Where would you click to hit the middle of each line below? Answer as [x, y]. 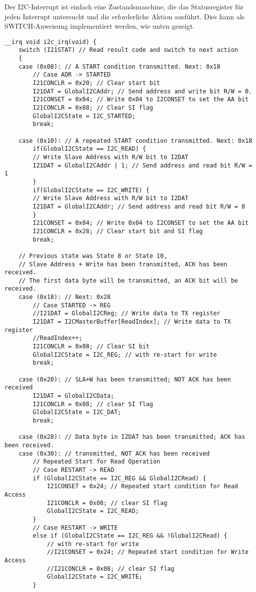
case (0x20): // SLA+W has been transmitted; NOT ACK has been [125, 379]
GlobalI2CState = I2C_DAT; [77, 412]
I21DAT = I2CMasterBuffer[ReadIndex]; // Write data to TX [132, 322]
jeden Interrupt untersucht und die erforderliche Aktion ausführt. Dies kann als [125, 16]
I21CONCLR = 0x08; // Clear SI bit [91, 347]
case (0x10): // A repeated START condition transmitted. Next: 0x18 [135, 141]
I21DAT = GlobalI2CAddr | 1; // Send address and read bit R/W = [143, 165]
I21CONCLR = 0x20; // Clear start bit [96, 83]
